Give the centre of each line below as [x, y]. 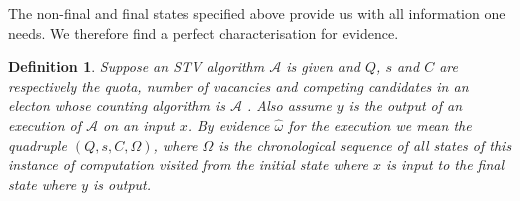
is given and [323, 66]
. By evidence [228, 124]
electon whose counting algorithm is [117, 105]
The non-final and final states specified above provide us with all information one [257, 13]
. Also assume [289, 105]
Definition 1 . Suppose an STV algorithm [136, 66]
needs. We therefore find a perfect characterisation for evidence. [203, 32]
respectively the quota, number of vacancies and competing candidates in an [238, 85]
